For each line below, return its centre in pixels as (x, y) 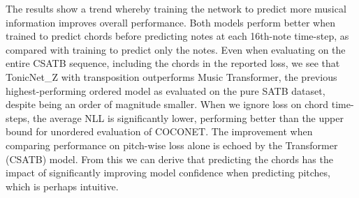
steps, (18, 117)
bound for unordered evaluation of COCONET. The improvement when (159, 131)
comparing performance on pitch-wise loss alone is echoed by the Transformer (172, 145)
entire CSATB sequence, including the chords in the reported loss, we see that (173, 63)
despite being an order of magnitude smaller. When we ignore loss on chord (167, 104)
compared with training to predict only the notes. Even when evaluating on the (176, 49)
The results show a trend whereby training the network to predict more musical (176, 8)
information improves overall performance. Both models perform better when (171, 22)
